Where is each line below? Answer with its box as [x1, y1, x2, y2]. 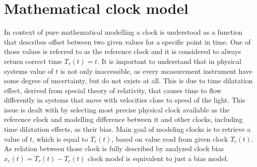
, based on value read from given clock [111, 133, 228, 144]
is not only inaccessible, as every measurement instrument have [60, 65, 253, 76]
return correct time [4, 56, 62, 66]
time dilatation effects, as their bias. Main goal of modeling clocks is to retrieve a [4, 124, 251, 134]
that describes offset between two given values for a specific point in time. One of [4, 36, 251, 47]
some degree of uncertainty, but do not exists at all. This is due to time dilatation [4, 75, 253, 86]
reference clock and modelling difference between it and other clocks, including [4, 114, 243, 124]
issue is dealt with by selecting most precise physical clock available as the [4, 104, 230, 114]
